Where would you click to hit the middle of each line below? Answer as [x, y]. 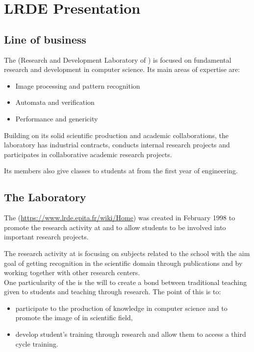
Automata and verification [55, 102]
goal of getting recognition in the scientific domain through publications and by [123, 263]
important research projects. [46, 237]
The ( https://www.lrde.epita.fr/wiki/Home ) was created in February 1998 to [120, 218]
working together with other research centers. [72, 272]
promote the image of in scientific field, [74, 317]
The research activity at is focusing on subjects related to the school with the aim [127, 253]
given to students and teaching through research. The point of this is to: [113, 292]
